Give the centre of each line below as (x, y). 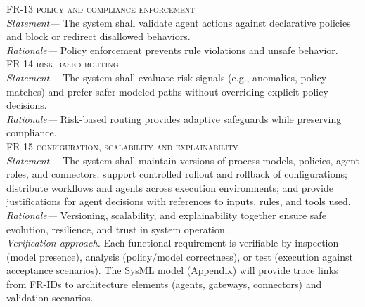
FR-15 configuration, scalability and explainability (122, 146)
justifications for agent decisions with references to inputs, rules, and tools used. (179, 201)
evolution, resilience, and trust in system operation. (117, 229)
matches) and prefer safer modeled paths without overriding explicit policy (167, 91)
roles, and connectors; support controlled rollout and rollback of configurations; (177, 174)
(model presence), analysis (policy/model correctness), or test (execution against (180, 256)
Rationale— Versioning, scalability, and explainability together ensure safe (166, 215)
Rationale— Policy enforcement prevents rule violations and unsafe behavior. (172, 50)
